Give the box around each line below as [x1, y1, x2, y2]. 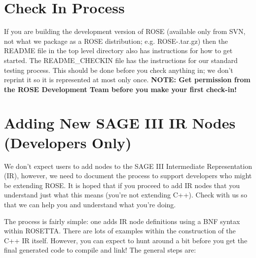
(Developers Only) [4, 132, 132, 152]
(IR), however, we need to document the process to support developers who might [4, 170, 252, 181]
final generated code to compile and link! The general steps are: [4, 245, 196, 255]
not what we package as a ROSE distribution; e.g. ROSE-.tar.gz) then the [4, 35, 228, 46]
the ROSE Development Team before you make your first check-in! [4, 84, 237, 94]
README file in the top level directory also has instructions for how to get [4, 45, 233, 56]
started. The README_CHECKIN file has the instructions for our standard [4, 55, 238, 65]
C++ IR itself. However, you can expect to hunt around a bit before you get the [4, 235, 248, 245]
